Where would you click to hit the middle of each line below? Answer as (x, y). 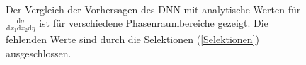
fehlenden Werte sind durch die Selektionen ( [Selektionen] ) (132, 39)
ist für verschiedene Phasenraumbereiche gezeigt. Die (154, 23)
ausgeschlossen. (39, 53)
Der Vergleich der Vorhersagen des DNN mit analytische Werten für (153, 9)
